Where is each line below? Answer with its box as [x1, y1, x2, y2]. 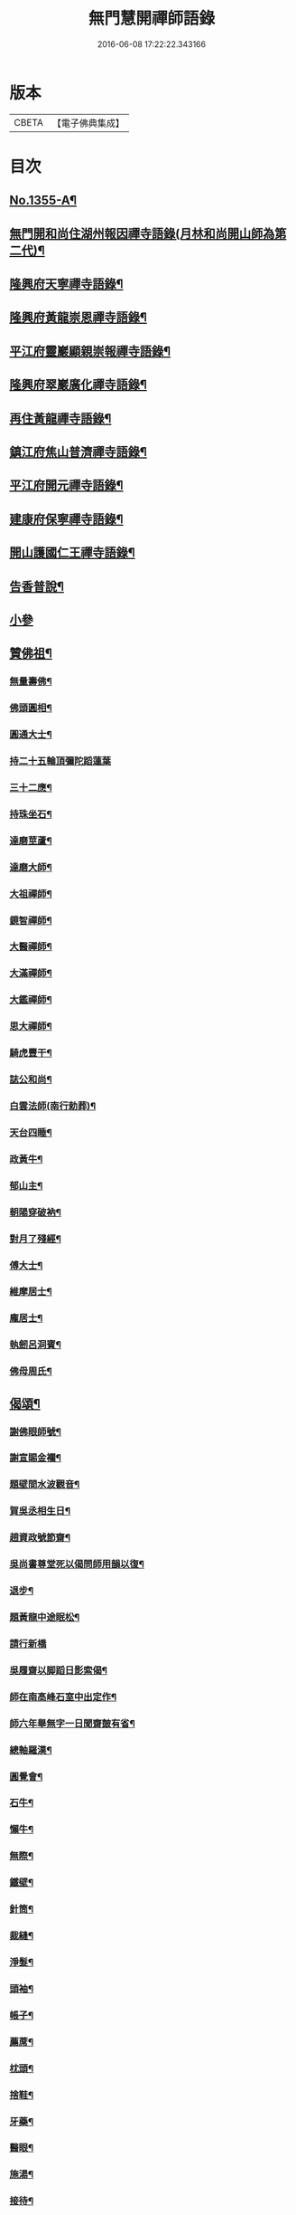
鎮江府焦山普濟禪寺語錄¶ [9, 444, 147, 460]
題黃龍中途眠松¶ [9, 1611, 80, 1623]
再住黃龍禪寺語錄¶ [9, 411, 112, 426]
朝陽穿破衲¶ [9, 1205, 61, 1218]
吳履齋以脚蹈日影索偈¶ [9, 1664, 108, 1677]
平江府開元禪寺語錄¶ [9, 478, 124, 493]
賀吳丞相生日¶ [9, 1505, 70, 1517]
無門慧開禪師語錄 [88, 8, 215, 29]
